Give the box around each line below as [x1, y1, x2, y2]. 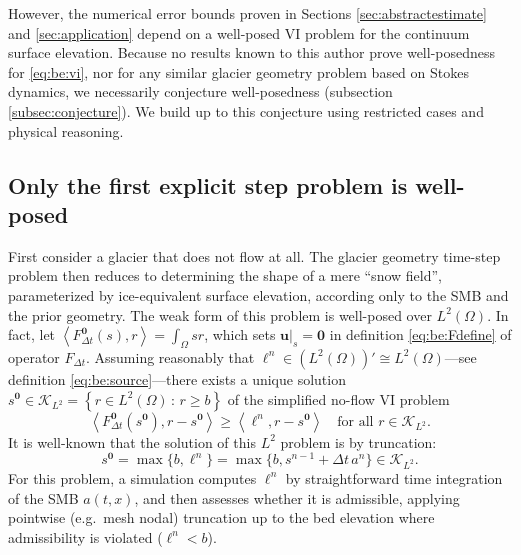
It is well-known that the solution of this [8, 431, 256, 452]
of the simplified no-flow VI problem [227, 388, 450, 409]
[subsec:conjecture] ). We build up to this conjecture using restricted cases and [8, 100, 484, 121]
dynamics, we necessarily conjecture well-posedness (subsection [8, 81, 393, 102]
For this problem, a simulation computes [8, 467, 257, 488]
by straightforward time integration [285, 467, 503, 488]
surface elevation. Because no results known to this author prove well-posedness [8, 42, 496, 63]
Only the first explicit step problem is [8, 169, 408, 200]
